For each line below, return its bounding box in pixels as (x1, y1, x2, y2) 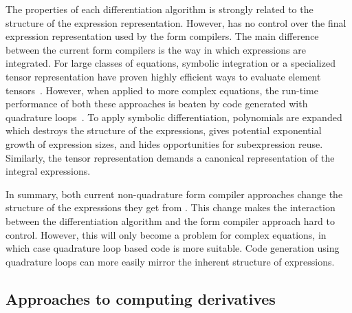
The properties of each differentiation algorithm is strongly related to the (5, 2, 313, 16)
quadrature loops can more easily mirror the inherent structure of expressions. (5, 254, 335, 268)
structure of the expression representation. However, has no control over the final (5, 15, 346, 30)
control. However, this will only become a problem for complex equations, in (5, 227, 327, 241)
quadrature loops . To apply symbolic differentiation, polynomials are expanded (5, 109, 342, 124)
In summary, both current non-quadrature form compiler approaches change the (5, 186, 343, 201)
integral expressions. (5, 164, 91, 178)
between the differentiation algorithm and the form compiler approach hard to (5, 213, 335, 228)
